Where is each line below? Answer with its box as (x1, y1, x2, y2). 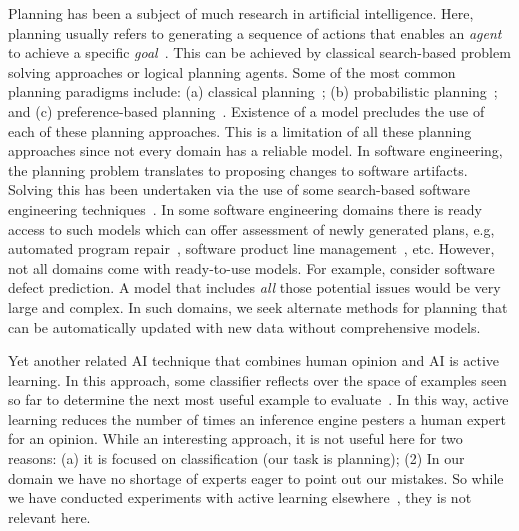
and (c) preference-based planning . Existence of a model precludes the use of (8, 100, 485, 121)
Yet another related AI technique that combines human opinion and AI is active (8, 350, 500, 371)
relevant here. (8, 506, 91, 527)
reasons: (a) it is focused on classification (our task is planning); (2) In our (8, 448, 465, 469)
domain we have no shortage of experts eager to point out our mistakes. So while (8, 467, 504, 488)
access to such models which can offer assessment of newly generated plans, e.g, (8, 218, 495, 239)
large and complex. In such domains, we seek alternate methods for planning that (8, 296, 508, 317)
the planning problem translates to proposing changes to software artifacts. (8, 159, 468, 180)
